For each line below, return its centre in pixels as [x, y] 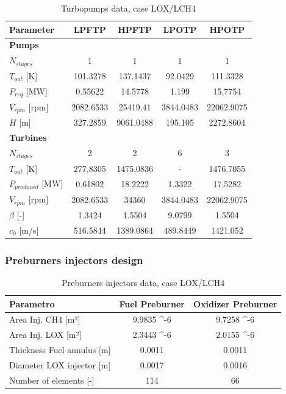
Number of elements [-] [52, 380]
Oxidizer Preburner [235, 303]
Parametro [32, 303]
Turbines [28, 138]
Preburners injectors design [74, 260]
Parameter [32, 29]
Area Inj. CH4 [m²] [45, 319]
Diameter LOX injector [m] [60, 365]
